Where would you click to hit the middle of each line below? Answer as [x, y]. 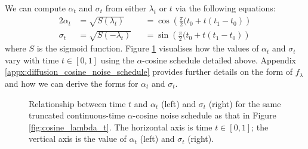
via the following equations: [225, 8]
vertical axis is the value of [78, 139]
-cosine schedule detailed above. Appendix [219, 60]
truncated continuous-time [77, 115]
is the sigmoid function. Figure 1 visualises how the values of [148, 48]
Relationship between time [77, 103]
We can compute [35, 8]
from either [126, 8]
